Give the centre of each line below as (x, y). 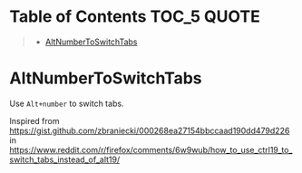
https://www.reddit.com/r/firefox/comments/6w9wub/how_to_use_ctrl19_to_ (151, 149)
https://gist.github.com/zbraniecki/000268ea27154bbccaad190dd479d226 (150, 130)
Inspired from (34, 120)
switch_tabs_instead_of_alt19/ (65, 159)
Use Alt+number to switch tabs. (67, 103)
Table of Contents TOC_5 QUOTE (135, 17)
